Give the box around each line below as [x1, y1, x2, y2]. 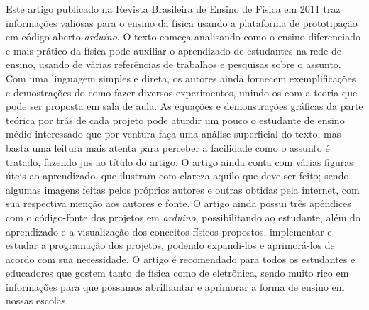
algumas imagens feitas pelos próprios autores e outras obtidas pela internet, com [6, 182, 360, 196]
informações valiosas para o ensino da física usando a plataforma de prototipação [6, 15, 358, 30]
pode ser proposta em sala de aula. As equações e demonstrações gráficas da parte [6, 99, 363, 114]
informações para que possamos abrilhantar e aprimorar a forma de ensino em [6, 279, 345, 294]
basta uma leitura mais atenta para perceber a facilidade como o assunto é [6, 140, 330, 155]
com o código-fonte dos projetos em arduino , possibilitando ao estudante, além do [6, 209, 360, 224]
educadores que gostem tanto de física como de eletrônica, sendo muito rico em [6, 265, 349, 280]
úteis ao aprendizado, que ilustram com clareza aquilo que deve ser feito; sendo [6, 168, 349, 183]
